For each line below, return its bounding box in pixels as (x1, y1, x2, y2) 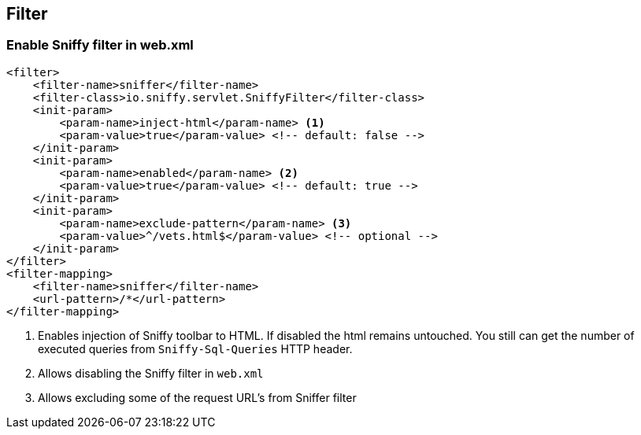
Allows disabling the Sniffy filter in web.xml (38, 366, 264, 380)
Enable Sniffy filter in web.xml (6, 37, 194, 53)
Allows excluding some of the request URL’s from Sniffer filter (38, 390, 357, 404)
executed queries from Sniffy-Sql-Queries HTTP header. (38, 341, 353, 356)
